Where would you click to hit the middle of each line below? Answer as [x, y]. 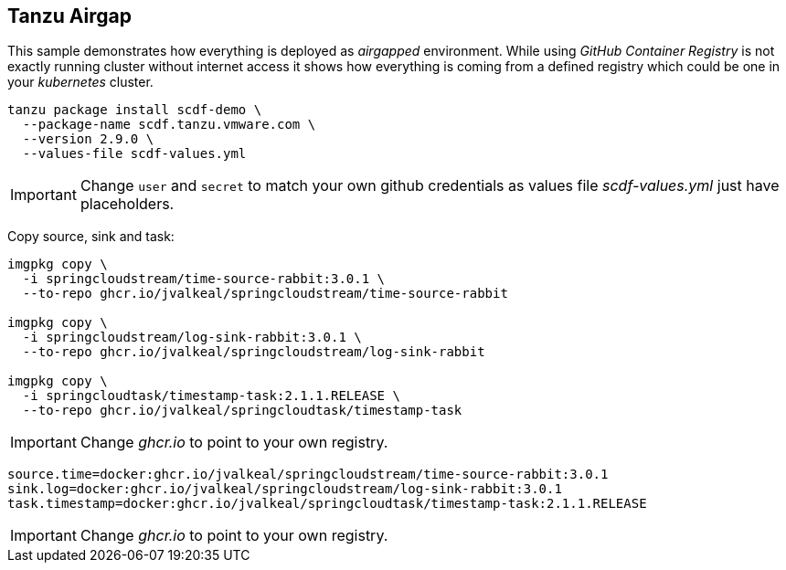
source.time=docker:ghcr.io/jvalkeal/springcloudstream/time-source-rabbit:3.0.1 [308, 475]
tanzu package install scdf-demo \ [135, 110]
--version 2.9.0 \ [88, 139]
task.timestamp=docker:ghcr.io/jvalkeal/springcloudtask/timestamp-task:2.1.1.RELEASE [327, 504]
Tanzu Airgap [69, 16]
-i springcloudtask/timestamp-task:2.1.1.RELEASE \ [211, 396]
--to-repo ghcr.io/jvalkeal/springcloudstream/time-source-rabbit [265, 294]
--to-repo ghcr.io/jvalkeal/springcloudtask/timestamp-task [242, 411]
